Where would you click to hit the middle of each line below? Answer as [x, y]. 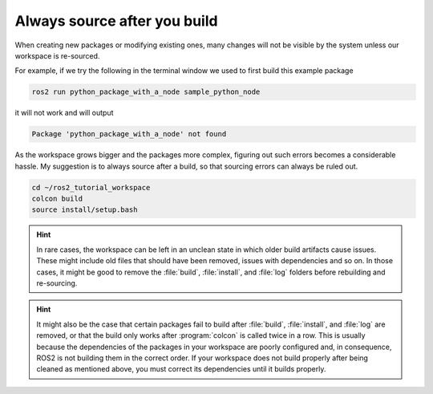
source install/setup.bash [85, 210]
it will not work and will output [64, 113]
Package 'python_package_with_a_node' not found [129, 134]
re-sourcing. [57, 283]
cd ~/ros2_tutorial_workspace [91, 187]
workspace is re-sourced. [57, 55]
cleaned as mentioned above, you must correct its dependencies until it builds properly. [181, 369]
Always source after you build [116, 21]
